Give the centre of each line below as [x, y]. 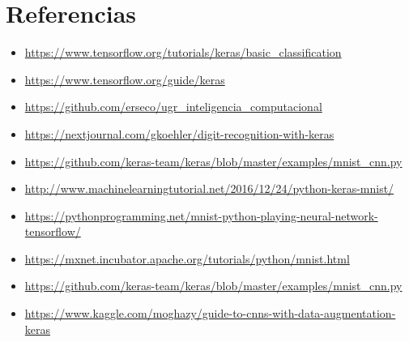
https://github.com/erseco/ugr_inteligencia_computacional [173, 107]
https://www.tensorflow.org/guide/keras [125, 79]
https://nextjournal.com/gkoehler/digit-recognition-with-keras [179, 133]
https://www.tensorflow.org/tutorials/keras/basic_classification [183, 52]
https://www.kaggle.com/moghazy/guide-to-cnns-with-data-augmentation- [210, 313]
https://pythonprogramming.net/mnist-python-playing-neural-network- [201, 215]
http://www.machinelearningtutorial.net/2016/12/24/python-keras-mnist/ [209, 188]
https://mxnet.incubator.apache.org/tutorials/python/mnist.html [187, 258]
